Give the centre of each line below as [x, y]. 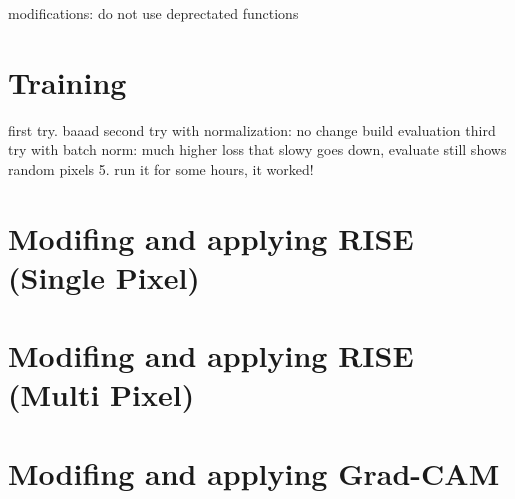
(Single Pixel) [104, 276]
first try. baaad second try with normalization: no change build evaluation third [252, 129]
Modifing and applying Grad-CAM [254, 472]
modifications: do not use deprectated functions [153, 13]
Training [67, 81]
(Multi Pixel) [101, 394]
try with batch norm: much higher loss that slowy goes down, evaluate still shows [257, 149]
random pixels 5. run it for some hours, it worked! [161, 168]
